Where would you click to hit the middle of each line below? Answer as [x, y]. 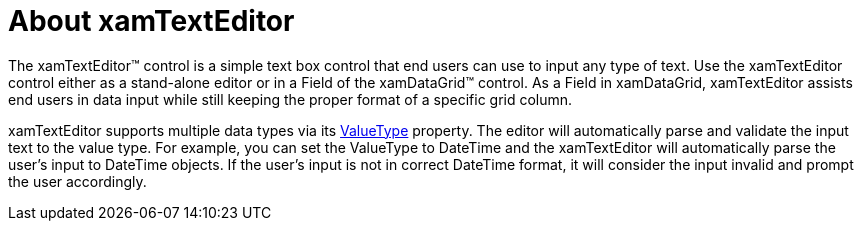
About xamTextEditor [151, 21]
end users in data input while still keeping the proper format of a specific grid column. [290, 99]
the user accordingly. [77, 181]
